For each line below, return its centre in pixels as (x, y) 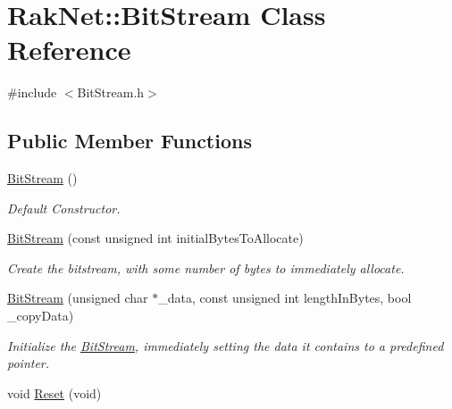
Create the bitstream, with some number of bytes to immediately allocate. (206, 267)
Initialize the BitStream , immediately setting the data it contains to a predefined (226, 345)
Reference (69, 50)
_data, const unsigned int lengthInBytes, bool (285, 298)
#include (32, 92)
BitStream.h (111, 92)
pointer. (29, 363)
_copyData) (41, 316)
